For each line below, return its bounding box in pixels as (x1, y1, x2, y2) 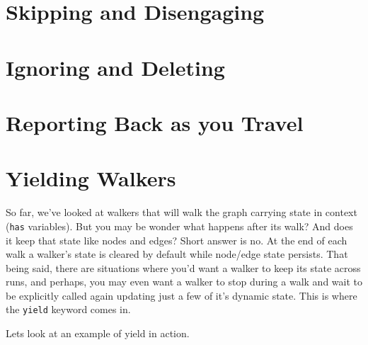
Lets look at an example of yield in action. (6, 326, 190, 341)
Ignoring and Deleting (6, 52, 225, 81)
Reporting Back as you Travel (6, 108, 304, 137)
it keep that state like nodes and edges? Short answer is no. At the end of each (6, 232, 347, 247)
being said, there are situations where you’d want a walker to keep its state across (6, 260, 361, 275)
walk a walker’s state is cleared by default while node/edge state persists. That (6, 247, 348, 261)
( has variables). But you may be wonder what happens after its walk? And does (6, 218, 353, 233)
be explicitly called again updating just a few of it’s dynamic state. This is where (6, 288, 357, 302)
